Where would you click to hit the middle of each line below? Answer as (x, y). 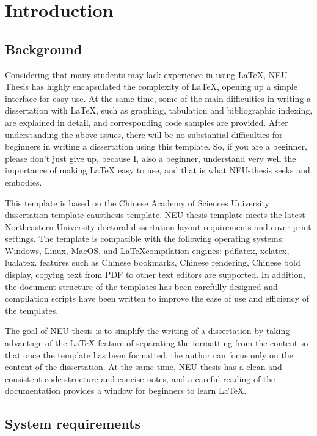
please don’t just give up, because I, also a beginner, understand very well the (151, 158)
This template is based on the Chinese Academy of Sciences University (137, 202)
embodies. (24, 182)
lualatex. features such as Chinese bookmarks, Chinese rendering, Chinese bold (153, 262)
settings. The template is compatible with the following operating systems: (145, 238)
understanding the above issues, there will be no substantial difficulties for (144, 134)
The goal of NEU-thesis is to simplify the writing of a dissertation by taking (148, 331)
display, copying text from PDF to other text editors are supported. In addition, (155, 274)
